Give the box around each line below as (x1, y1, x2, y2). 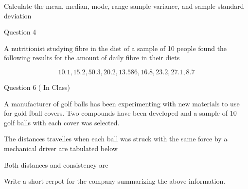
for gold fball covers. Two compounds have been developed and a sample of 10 (4, 108, 237, 118)
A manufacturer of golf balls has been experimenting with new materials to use (4, 98, 240, 108)
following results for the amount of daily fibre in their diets (4, 52, 180, 63)
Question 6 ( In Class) (4, 82, 70, 92)
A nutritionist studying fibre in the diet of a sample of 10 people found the (4, 43, 227, 53)
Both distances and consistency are (4, 159, 108, 170)
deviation (4, 10, 32, 20)
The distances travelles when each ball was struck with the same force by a (4, 134, 228, 144)
